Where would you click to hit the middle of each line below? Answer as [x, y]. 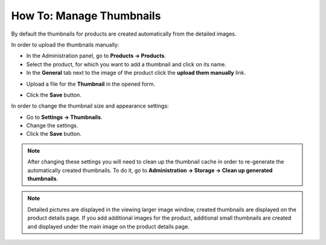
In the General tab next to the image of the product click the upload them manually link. [136, 73]
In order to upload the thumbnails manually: [65, 45]
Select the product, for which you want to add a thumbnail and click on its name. [126, 64]
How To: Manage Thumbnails [86, 16]
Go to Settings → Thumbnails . [64, 117]
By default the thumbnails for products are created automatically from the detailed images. [124, 34]
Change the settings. [52, 126]
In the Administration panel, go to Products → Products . [96, 56]
